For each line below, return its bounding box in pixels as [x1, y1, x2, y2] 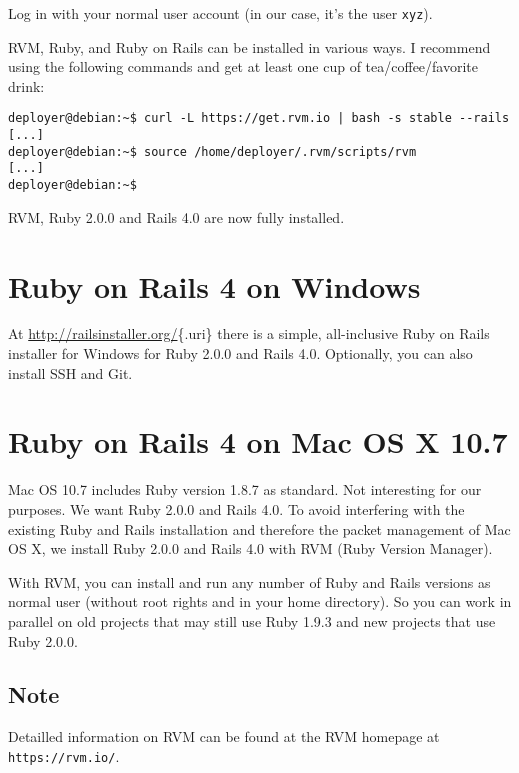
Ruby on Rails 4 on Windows [8, 265, 421, 306]
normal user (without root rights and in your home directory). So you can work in [8, 591, 512, 612]
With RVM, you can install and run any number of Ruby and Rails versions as [8, 571, 491, 592]
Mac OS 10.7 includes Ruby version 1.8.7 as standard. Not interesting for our [8, 479, 482, 500]
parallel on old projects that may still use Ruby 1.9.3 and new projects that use [8, 610, 496, 631]
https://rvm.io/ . [8, 745, 120, 766]
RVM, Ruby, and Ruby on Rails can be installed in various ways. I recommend [8, 36, 491, 57]
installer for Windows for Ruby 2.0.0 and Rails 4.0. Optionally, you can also [8, 343, 473, 364]
